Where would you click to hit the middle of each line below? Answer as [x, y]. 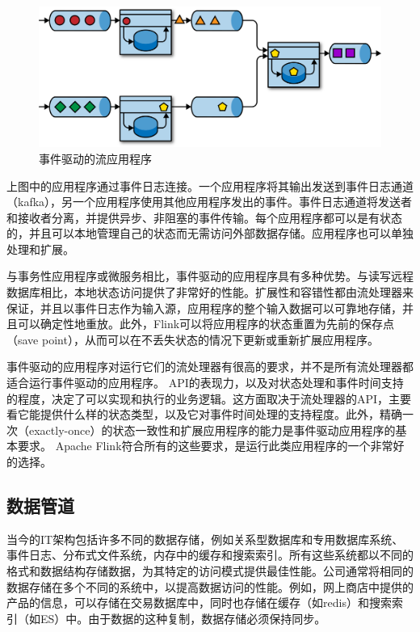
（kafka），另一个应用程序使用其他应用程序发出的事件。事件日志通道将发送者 [210, 202]
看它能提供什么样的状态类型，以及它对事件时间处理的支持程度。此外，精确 [204, 414]
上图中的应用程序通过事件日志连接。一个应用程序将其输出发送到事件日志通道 [210, 185]
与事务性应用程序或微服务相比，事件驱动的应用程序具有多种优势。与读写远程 [210, 276]
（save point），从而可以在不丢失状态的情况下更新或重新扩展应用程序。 [193, 339]
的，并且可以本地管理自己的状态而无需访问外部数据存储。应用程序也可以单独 [210, 233]
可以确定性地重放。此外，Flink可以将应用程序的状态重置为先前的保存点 [206, 324]
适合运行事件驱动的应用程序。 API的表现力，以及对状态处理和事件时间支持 [205, 383]
